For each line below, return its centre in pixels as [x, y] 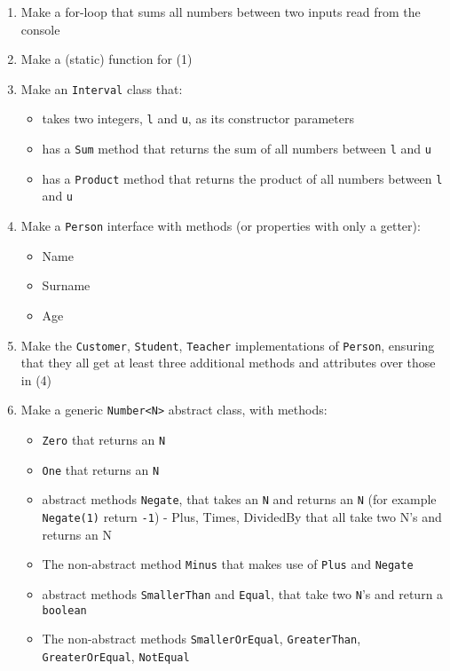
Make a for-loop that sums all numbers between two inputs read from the [221, 12]
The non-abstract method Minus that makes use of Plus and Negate [228, 564]
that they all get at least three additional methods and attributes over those [228, 363]
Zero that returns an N [104, 439]
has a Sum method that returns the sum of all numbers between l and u [237, 149]
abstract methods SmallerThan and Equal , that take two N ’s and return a [243, 593]
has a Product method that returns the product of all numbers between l [242, 178]
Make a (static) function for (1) [107, 59]
